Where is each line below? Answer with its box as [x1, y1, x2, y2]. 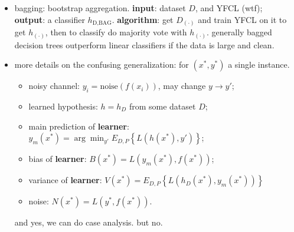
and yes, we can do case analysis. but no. [14, 216, 163, 228]
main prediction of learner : [28, 120, 129, 132]
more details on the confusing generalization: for [14, 58, 189, 71]
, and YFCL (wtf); [195, 2, 263, 14]
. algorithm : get [112, 13, 174, 25]
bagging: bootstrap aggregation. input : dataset [14, 2, 186, 14]
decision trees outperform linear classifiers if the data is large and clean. [14, 38, 275, 51]
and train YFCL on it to [198, 13, 287, 25]
